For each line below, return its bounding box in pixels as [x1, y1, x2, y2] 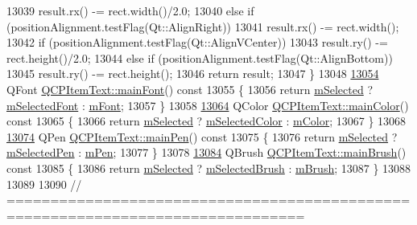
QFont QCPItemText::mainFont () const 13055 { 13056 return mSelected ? [6, 80, 374, 97]
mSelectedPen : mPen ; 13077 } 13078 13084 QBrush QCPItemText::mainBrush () [6, 144, 407, 161]
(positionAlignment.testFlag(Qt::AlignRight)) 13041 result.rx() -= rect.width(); [6, 18, 399, 35]
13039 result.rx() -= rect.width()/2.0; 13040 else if [6, 2, 254, 18]
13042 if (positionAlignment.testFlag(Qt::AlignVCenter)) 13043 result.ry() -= [6, 34, 388, 51]
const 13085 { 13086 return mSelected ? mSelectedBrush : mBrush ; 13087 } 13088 [6, 159, 411, 176]
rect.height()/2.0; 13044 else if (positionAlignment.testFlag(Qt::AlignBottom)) [6, 49, 393, 66]
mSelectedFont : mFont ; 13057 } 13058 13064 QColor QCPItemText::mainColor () [6, 96, 409, 113]
